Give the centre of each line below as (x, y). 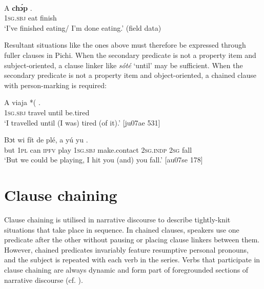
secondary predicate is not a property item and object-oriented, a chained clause (130, 75)
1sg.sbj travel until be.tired (47, 112)
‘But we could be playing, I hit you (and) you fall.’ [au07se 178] (104, 160)
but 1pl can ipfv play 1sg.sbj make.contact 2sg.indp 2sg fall (98, 149)
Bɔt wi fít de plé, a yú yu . (46, 140)
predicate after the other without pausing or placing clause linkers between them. (132, 240)
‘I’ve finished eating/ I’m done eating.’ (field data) (83, 27)
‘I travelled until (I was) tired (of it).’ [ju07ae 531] (82, 122)
